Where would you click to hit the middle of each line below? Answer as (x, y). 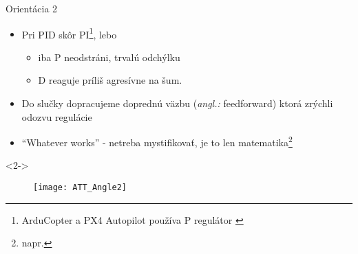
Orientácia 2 (32, 8)
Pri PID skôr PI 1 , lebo (69, 33)
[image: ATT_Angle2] (80, 188)
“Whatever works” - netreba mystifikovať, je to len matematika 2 (157, 141)
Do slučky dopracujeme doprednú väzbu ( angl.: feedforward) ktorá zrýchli (177, 103)
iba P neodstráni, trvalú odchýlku (109, 57)
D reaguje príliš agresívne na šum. (110, 80)
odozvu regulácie (57, 116)
